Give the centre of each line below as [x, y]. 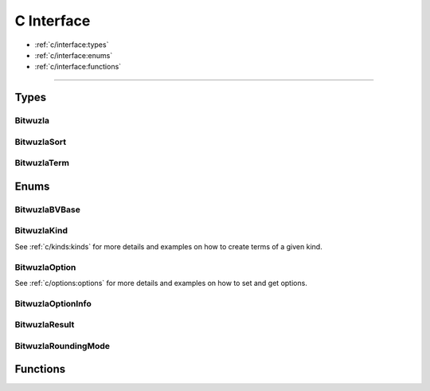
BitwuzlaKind [41, 231]
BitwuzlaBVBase [48, 209]
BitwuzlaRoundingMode [63, 346]
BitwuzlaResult [45, 325]
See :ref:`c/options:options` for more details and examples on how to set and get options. [161, 283]
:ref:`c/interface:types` [72, 45]
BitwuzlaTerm [42, 163]
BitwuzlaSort [41, 142]
